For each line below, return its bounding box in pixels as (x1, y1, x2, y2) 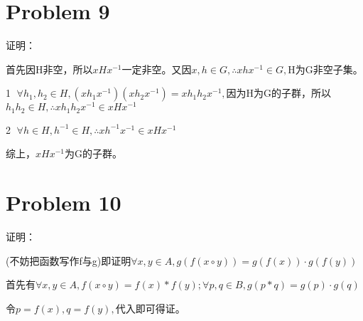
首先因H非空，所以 (6, 61, 93, 76)
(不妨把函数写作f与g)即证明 (6, 253, 131, 268)
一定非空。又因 (121, 61, 192, 76)
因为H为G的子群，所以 (226, 85, 332, 100)
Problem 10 (6, 188, 121, 217)
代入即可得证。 (115, 300, 185, 315)
